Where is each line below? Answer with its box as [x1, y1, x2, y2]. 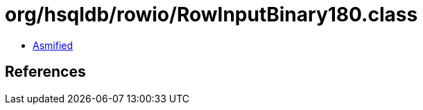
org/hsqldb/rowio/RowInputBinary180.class [5, 3, 418, 26]
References [5, 63, 86, 81]
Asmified [33, 39, 74, 51]
